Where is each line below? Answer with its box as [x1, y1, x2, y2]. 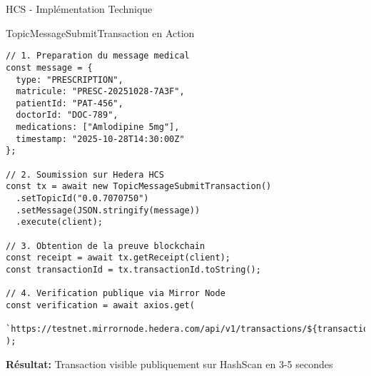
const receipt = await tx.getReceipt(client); [6, 253, 230, 263]
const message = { [6, 62, 93, 73]
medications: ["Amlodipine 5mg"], [16, 122, 180, 133]
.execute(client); [16, 217, 103, 228]
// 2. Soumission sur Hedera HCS [6, 169, 164, 180]
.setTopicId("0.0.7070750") [16, 193, 149, 204]
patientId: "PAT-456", [16, 98, 123, 108]
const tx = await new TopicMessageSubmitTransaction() [6, 181, 272, 192]
